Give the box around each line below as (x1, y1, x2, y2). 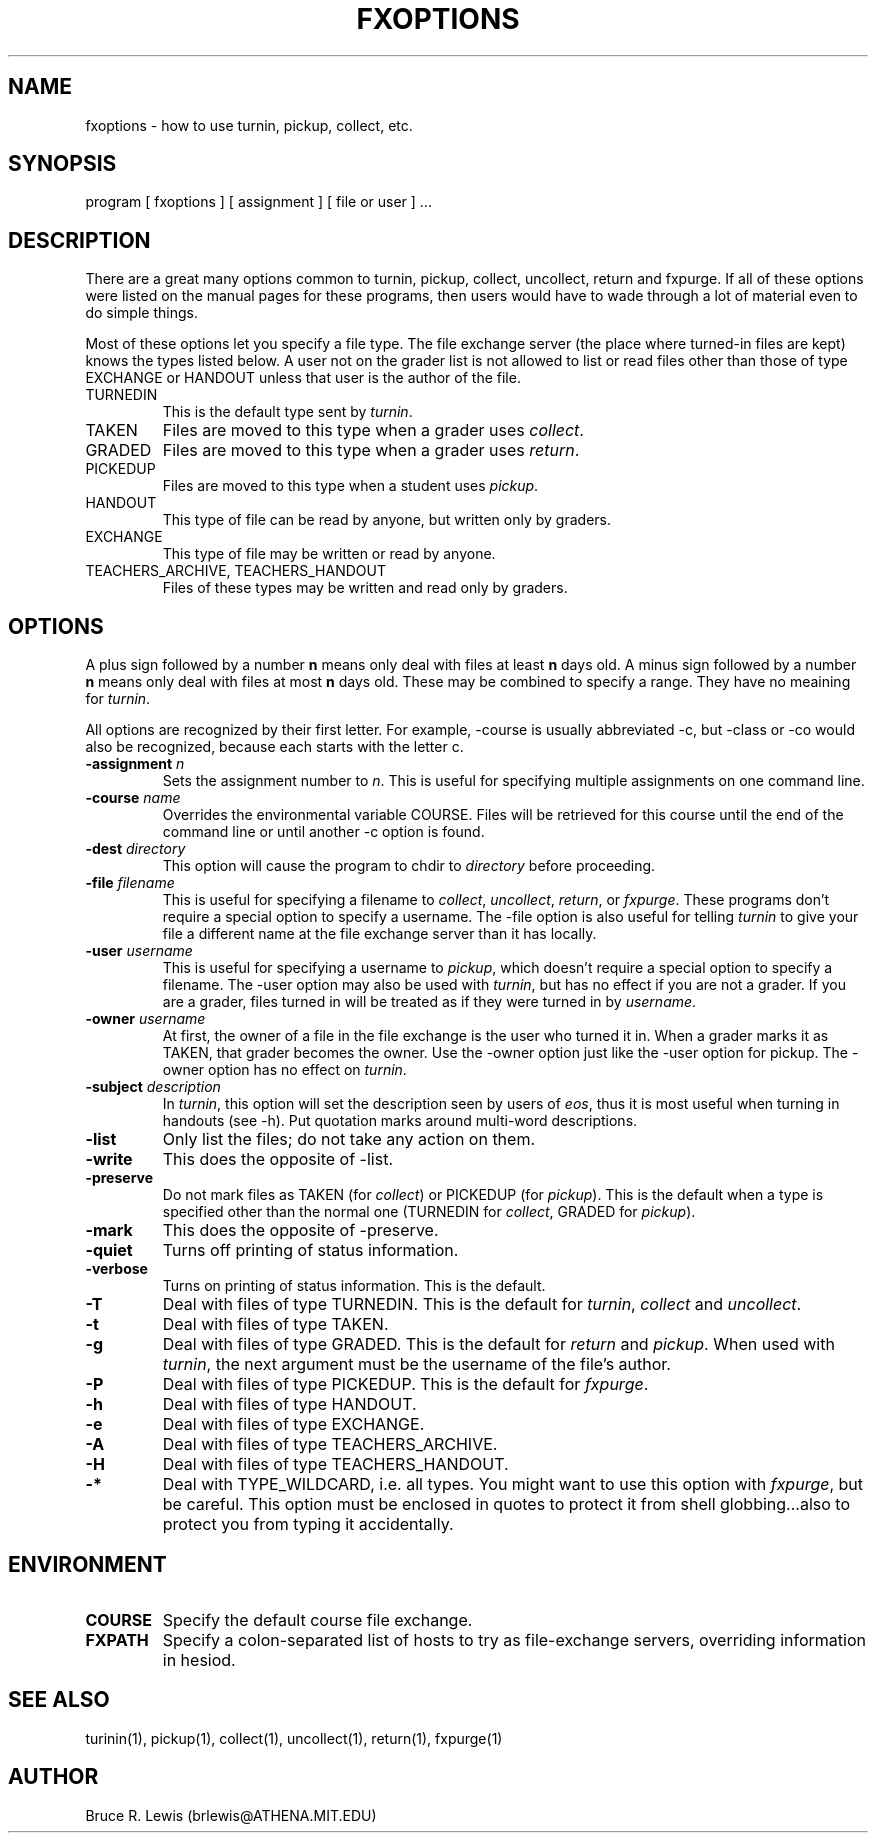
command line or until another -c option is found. (162, 823, 485, 841)
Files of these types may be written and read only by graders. (162, 579, 568, 597)
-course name (85, 789, 181, 807)
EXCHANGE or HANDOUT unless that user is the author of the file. (85, 369, 521, 387)
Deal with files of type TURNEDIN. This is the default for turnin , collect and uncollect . (162, 1294, 802, 1315)
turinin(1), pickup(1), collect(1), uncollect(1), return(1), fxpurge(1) (85, 1729, 503, 1747)
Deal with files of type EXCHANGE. (162, 1414, 425, 1435)
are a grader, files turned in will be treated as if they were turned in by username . (162, 993, 697, 1011)
